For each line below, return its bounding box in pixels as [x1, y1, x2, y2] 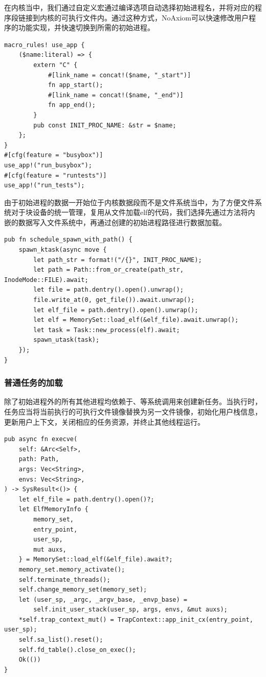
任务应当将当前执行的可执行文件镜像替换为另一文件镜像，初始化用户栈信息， [4, 406, 262, 417]
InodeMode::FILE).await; [4, 276, 88, 283]
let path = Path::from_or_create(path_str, [33, 266, 184, 274]
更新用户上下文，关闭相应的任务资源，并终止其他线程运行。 [4, 416, 205, 427]
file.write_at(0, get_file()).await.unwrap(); [33, 296, 195, 304]
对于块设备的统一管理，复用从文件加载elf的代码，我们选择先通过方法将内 [11, 207, 255, 217]
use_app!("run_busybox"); [4, 161, 92, 169]
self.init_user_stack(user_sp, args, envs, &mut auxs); [33, 606, 228, 614]
